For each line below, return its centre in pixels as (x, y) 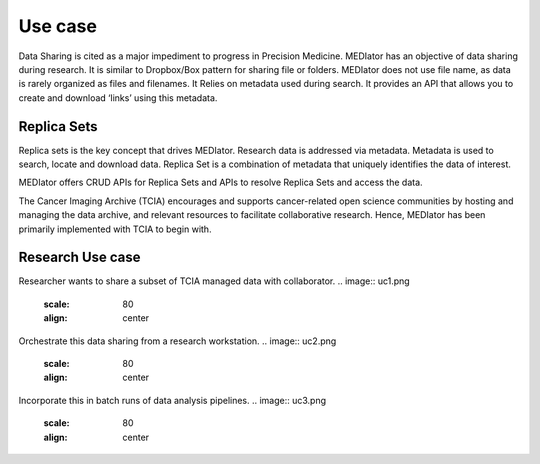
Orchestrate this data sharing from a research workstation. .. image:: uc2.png (177, 341)
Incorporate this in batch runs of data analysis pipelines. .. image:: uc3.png (172, 400)
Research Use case (79, 257)
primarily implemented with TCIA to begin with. (115, 229)
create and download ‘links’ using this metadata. (118, 97)
